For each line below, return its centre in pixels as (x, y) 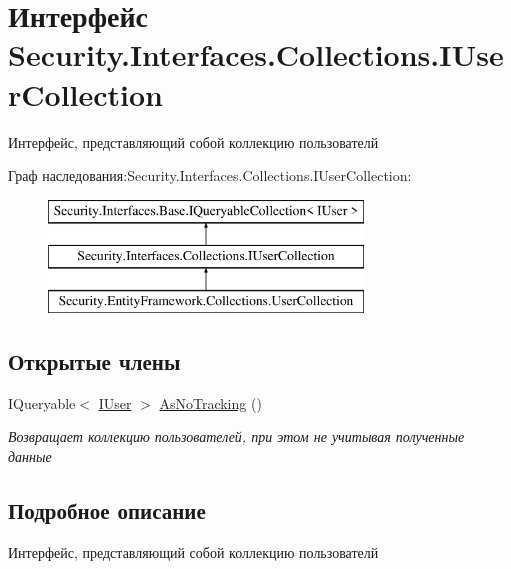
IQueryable (42, 402)
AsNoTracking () (210, 402)
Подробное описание (107, 510)
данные (30, 456)
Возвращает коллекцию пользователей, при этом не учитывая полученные (236, 436)
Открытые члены (94, 361)
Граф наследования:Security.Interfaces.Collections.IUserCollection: (210, 175)
